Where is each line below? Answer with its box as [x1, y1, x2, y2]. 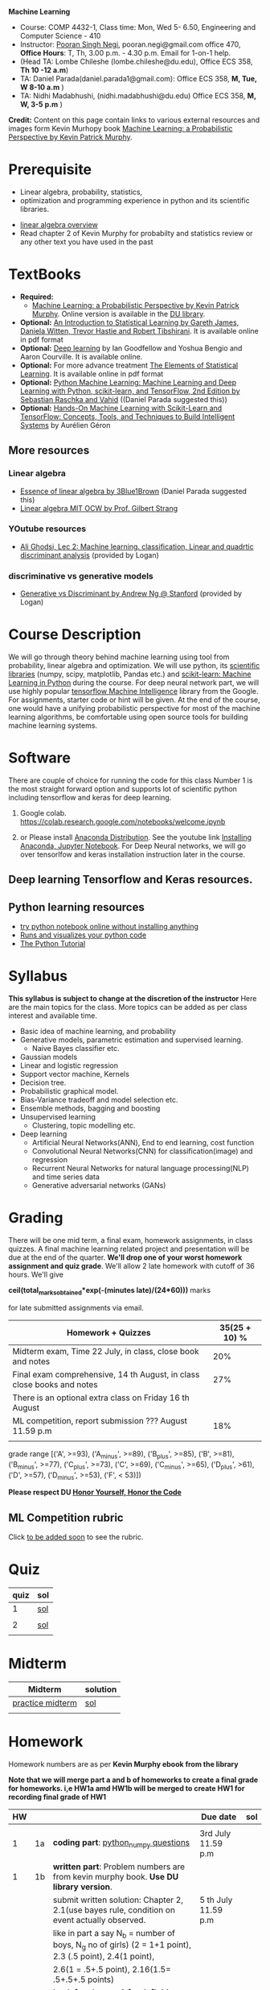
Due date [200, 1811, 237, 1822]
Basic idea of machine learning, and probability [19, 1027, 177, 1037]
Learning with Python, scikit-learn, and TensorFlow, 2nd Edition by [19, 386, 240, 396]
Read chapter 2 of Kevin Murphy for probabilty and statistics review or [19, 228, 253, 238]
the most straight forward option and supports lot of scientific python [8, 784, 237, 794]
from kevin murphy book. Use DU [52, 1871, 179, 1882]
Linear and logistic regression [19, 1061, 119, 1070]
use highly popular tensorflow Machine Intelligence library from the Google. [8, 687, 259, 696]
